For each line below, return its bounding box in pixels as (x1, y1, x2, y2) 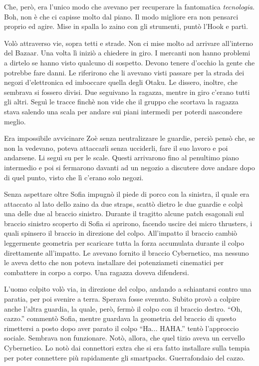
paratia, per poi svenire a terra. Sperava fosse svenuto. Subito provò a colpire (4, 294, 240, 304)
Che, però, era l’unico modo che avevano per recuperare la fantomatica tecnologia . (4, 1, 255, 11)
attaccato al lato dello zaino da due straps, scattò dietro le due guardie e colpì (4, 198, 243, 209)
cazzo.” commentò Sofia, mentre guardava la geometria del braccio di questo (4, 313, 236, 324)
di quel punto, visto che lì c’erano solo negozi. (4, 172, 144, 182)
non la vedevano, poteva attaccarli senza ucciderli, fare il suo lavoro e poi (4, 142, 228, 153)
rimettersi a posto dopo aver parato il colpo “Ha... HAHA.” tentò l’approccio (4, 323, 239, 333)
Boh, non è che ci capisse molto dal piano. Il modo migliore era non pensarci (4, 11, 239, 21)
